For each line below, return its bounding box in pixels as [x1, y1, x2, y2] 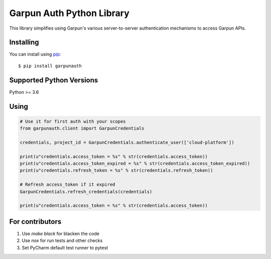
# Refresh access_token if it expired [20, 182, 115, 188]
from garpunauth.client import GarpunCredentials [20, 125, 145, 132]
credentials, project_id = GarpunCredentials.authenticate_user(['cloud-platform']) [20, 140, 234, 145]
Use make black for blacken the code [22, 230, 100, 236]
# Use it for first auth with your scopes [20, 118, 126, 124]
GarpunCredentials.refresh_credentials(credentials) [20, 189, 153, 194]
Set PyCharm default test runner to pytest [22, 244, 108, 250]
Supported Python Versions [9, 76, 98, 84]
